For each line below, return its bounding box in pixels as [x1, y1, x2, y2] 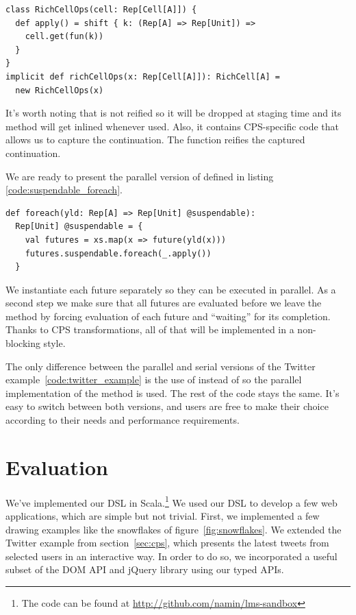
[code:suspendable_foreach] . [5, 182, 123, 197]
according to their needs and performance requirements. [5, 413, 240, 427]
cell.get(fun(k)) [25, 32, 104, 42]
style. [43, 336, 66, 350]
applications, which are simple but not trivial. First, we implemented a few [5, 509, 320, 522]
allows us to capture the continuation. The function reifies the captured [5, 132, 305, 147]
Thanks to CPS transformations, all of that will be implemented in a [5, 322, 294, 337]
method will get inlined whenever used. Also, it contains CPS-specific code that [5, 119, 340, 133]
